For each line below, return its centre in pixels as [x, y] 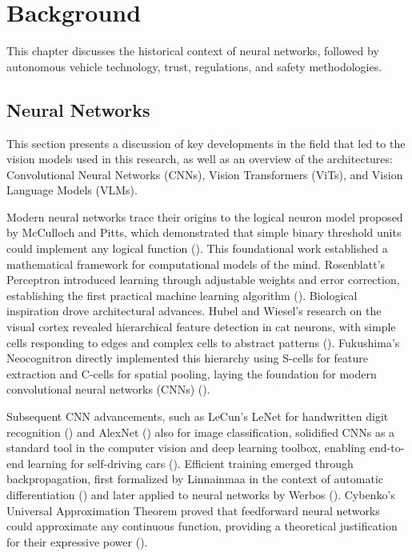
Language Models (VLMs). [72, 190]
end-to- [387, 448]
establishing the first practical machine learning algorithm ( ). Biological [182, 295]
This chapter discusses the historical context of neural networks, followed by [193, 51]
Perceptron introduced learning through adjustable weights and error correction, [203, 280]
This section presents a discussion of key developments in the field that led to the [206, 143]
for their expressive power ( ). [77, 541]
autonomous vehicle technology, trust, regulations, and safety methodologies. [194, 66]
